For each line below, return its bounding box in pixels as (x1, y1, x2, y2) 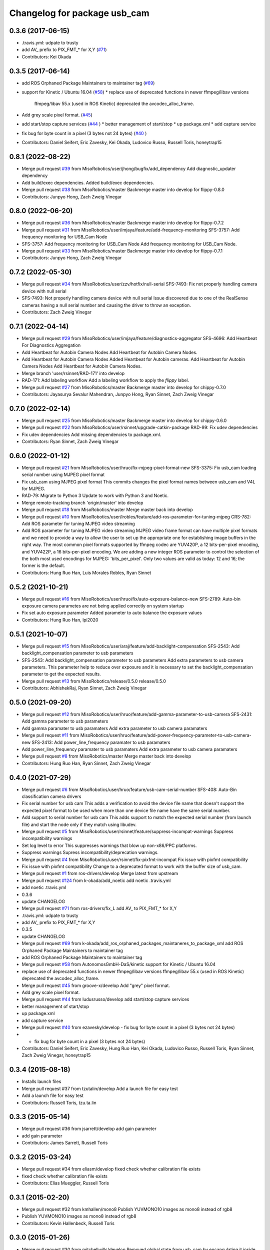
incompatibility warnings (21, 835, 72, 841)
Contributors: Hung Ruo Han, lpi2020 (21, 616, 98, 622)
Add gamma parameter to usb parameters (21, 718, 108, 724)
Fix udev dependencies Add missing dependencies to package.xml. (21, 431, 161, 437)
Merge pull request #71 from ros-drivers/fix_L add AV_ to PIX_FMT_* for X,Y (21, 905, 177, 911)
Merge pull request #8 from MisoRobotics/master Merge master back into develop (21, 753, 191, 759)
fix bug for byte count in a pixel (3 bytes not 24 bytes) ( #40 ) (21, 130, 147, 136)
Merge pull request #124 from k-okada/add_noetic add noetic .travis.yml (21, 877, 171, 883)
